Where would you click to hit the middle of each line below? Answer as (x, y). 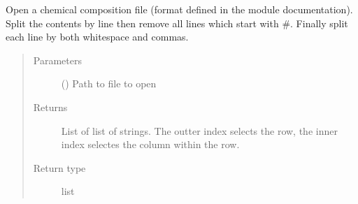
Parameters (57, 60)
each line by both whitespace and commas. (97, 37)
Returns (50, 107)
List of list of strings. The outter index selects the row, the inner (199, 130)
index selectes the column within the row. (150, 144)
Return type (59, 167)
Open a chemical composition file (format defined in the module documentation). (179, 9)
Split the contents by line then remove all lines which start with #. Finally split (177, 23)
